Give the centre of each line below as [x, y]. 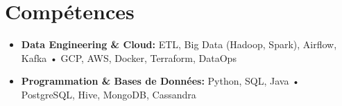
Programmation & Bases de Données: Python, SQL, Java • [161, 81]
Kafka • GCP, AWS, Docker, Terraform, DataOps [129, 57]
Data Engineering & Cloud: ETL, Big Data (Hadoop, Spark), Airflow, [179, 44]
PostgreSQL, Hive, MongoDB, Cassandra [109, 94]
